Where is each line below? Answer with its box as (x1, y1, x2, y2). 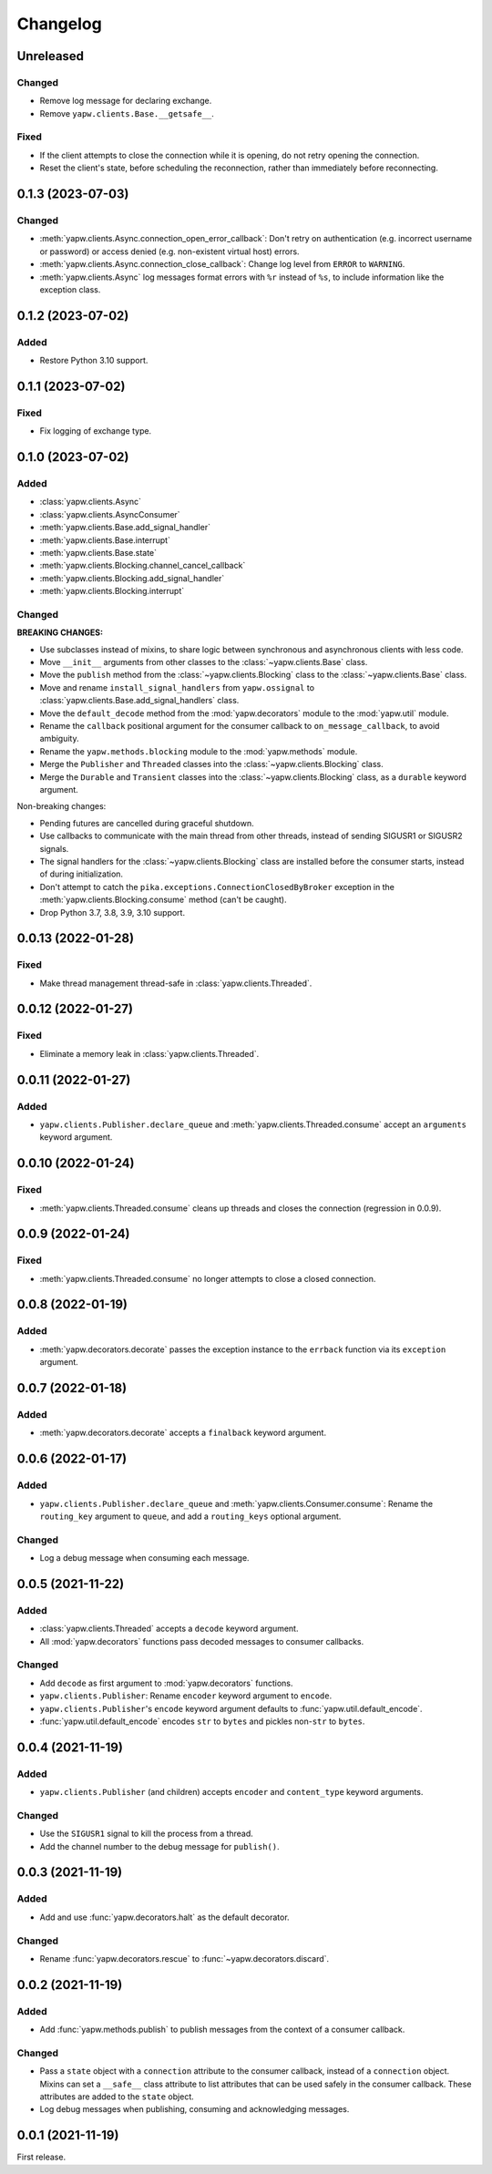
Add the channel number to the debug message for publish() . (39, 1841, 280, 1851)
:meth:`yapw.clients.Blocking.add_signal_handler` (39, 572, 225, 583)
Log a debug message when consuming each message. (39, 1553, 250, 1564)
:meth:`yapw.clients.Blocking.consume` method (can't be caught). (39, 894, 287, 906)
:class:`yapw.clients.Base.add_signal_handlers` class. (39, 695, 240, 706)
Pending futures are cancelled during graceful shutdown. (39, 817, 254, 828)
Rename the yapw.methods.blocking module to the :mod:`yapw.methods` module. (39, 745, 358, 756)
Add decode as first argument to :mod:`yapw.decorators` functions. (39, 1677, 293, 1688)
